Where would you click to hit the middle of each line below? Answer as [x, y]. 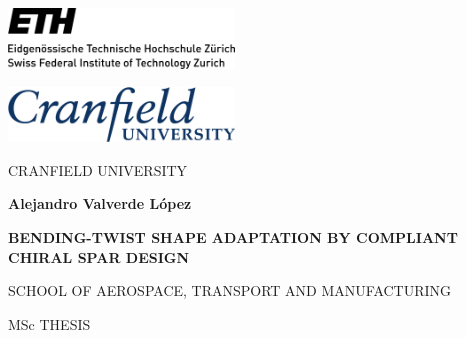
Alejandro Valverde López [100, 203]
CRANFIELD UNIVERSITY [98, 169]
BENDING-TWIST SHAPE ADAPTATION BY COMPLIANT [233, 236]
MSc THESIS [49, 323]
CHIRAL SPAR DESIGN [99, 256]
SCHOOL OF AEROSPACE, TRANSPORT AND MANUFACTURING [230, 290]
